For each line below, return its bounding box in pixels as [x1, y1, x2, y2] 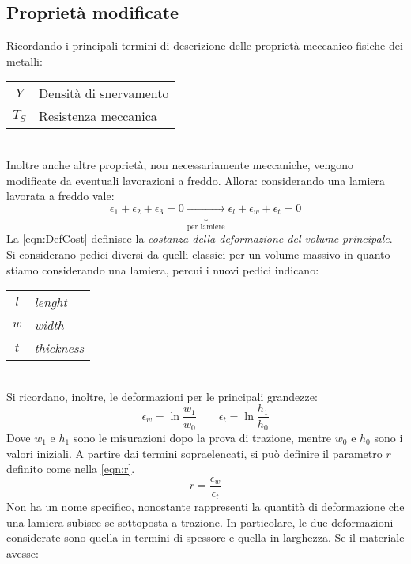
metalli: [6, 52, 43, 69]
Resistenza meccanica [39, 107, 157, 126]
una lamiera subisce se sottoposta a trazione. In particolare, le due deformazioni [6, 513, 394, 530]
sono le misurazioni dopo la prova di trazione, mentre [73, 429, 332, 445]
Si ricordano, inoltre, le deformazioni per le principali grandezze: [6, 388, 318, 404]
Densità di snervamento [39, 84, 169, 103]
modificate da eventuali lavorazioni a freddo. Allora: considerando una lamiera [6, 172, 386, 188]
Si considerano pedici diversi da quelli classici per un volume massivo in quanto [6, 246, 390, 263]
